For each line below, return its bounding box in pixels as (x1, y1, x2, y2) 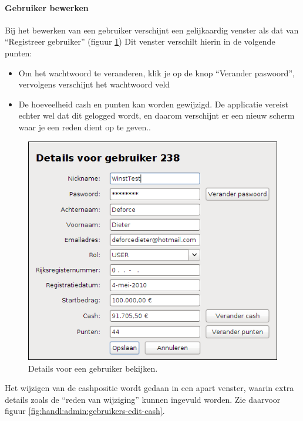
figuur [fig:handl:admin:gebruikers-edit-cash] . (5, 405, 165, 417)
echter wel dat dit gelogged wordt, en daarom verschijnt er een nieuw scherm (18, 109, 295, 122)
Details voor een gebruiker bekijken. (28, 362, 158, 374)
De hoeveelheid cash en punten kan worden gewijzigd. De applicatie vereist (18, 97, 288, 110)
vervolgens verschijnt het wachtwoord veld (18, 78, 170, 90)
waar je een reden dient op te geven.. (18, 120, 151, 133)
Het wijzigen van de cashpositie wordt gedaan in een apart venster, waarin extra (5, 382, 294, 394)
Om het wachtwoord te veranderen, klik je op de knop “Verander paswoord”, (18, 66, 295, 79)
